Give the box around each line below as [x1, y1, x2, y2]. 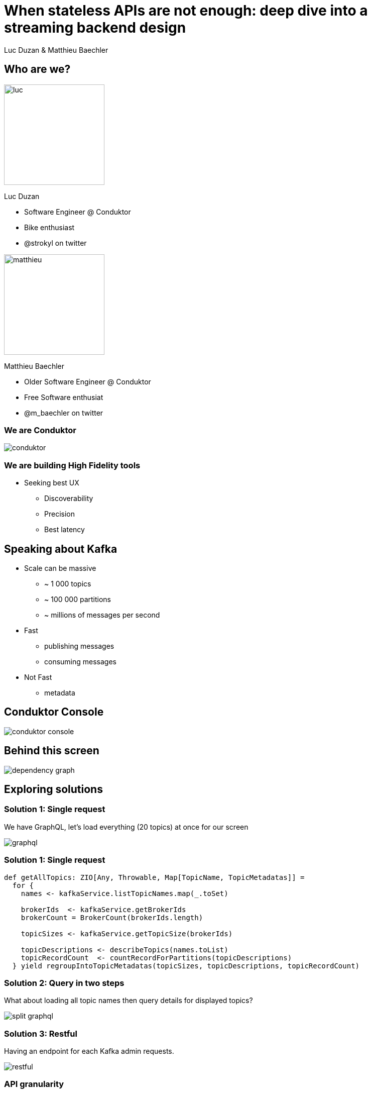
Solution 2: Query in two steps [4, 977, 125, 988]
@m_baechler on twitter [24, 408, 103, 417]
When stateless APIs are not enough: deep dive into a [4, 2, 368, 19]
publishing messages [44, 641, 114, 650]
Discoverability [44, 494, 93, 503]
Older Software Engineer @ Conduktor [24, 377, 151, 386]
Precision [44, 510, 75, 519]
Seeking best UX [24, 478, 79, 487]
